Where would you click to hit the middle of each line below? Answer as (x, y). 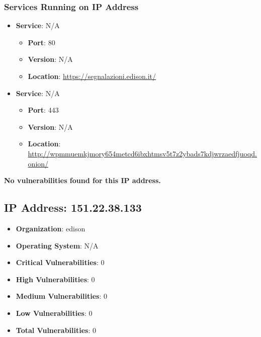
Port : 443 (43, 110)
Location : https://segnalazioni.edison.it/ (92, 76)
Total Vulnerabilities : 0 (56, 330)
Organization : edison (51, 228)
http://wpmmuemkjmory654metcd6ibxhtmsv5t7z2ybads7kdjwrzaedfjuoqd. (142, 153)
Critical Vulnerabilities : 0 (60, 262)
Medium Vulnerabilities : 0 (61, 296)
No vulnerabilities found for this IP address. (82, 180)
